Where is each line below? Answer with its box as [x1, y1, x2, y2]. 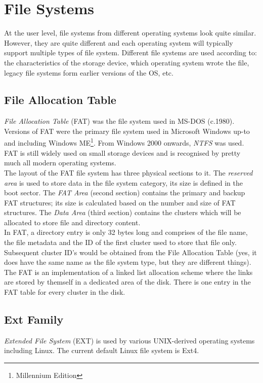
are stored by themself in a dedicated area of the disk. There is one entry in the [4, 276, 251, 287]
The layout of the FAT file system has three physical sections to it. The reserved [4, 167, 253, 178]
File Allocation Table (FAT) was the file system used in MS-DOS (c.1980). [4, 116, 235, 126]
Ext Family [4, 311, 64, 327]
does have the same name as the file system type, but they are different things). [4, 257, 251, 267]
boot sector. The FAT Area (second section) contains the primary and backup [4, 187, 245, 198]
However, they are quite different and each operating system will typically [4, 37, 233, 48]
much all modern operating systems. [4, 157, 116, 168]
